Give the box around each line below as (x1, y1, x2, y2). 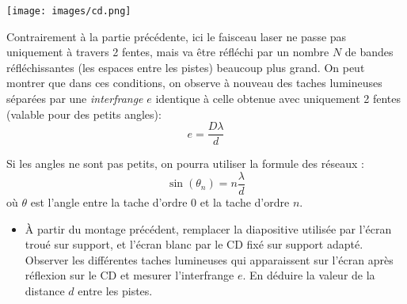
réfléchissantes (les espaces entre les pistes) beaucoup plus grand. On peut (6, 59, 365, 75)
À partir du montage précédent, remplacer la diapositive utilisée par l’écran (25, 220, 392, 237)
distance (25, 282, 65, 298)
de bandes (344, 44, 394, 60)
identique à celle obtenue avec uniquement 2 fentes (155, 90, 401, 107)
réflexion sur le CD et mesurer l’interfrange (25, 267, 234, 283)
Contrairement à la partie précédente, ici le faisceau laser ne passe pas (6, 28, 347, 44)
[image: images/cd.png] (6, 6, 131, 17)
